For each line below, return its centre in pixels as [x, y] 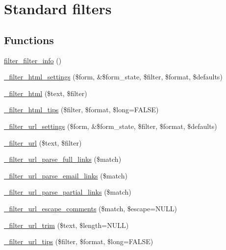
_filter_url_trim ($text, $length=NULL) [66, 225]
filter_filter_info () [33, 60]
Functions [29, 39]
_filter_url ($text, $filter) [43, 142]
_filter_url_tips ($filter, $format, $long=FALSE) [79, 241]
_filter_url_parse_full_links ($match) [63, 159]
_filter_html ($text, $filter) [46, 93]
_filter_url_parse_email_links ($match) [66, 175]
